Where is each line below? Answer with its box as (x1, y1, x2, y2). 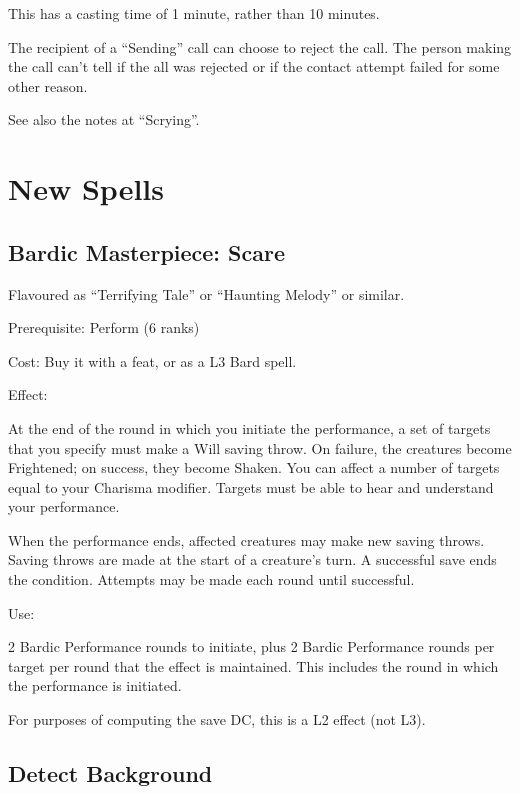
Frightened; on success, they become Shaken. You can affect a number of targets (8, 457, 500, 478)
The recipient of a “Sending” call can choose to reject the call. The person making (8, 36, 512, 57)
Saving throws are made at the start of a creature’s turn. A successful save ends (8, 549, 497, 570)
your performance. (8, 496, 120, 517)
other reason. (8, 75, 88, 96)
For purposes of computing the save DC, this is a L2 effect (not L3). (8, 709, 426, 730)
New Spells (8, 168, 164, 209)
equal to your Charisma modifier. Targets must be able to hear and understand (8, 476, 494, 497)
